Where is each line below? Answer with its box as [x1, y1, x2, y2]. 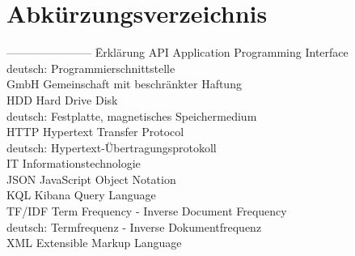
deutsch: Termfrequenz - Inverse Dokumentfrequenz [6, 218, 262, 235]
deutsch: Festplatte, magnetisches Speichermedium [6, 107, 257, 124]
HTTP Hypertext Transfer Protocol [6, 123, 184, 140]
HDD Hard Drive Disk [6, 91, 118, 108]
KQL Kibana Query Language [6, 186, 156, 203]
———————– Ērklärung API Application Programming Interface [6, 44, 349, 61]
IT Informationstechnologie [6, 155, 141, 172]
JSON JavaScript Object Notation [6, 170, 176, 187]
